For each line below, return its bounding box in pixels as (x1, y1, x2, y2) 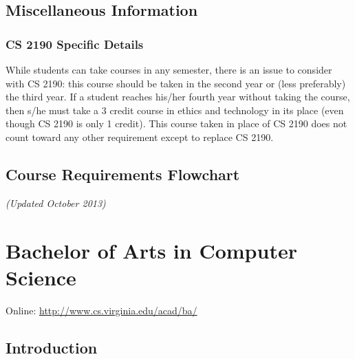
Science (6, 263, 76, 291)
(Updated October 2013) (6, 195, 106, 210)
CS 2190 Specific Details (6, 35, 144, 52)
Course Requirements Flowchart (6, 163, 240, 184)
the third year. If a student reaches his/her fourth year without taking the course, (6, 89, 350, 104)
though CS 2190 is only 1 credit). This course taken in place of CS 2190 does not (6, 116, 347, 131)
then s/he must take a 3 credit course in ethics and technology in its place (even (6, 102, 344, 117)
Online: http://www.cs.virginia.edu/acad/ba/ (6, 303, 197, 317)
